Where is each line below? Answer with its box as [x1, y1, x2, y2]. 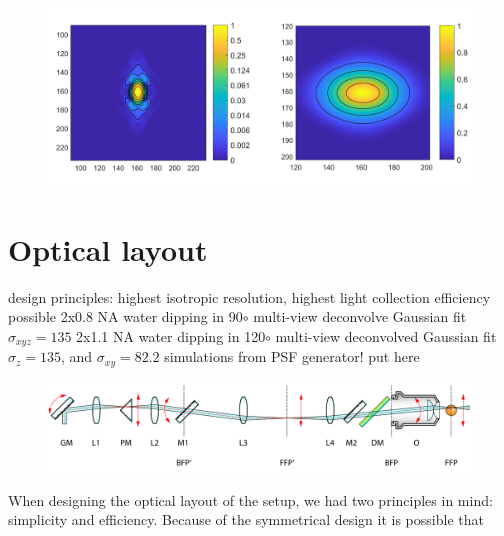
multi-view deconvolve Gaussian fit [253, 306, 467, 327]
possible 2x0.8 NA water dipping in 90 [8, 306, 243, 327]
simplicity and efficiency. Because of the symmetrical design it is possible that [8, 509, 484, 530]
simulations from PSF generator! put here [164, 346, 420, 367]
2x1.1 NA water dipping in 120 [76, 325, 266, 346]
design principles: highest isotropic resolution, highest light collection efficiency [8, 286, 491, 307]
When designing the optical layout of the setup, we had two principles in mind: [8, 489, 493, 510]
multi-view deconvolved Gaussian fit [275, 325, 497, 346]
